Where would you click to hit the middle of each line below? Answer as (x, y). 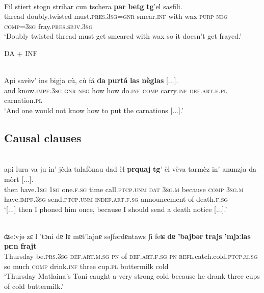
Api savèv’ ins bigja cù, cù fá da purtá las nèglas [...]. (91, 80)
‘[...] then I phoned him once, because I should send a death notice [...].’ (116, 209)
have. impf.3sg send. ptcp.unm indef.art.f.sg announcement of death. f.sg (116, 199)
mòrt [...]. (19, 179)
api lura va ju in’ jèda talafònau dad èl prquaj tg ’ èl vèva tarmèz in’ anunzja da (130, 169)
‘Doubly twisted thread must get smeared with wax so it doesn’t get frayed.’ (123, 36)
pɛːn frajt (20, 246)
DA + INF (21, 53)
